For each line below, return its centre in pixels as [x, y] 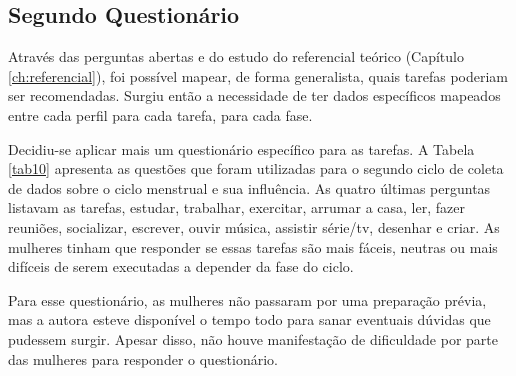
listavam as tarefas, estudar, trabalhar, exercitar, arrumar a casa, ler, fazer [236, 207]
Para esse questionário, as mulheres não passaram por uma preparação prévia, [247, 299]
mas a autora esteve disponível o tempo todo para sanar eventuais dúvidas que [249, 319]
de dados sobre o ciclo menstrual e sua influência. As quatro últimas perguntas [249, 187]
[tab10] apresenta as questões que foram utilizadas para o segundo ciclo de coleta [256, 168]
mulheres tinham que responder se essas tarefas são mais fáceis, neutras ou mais [253, 246]
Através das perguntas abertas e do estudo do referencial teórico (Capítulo [236, 56]
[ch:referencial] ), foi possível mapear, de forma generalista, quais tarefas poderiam [258, 75]
